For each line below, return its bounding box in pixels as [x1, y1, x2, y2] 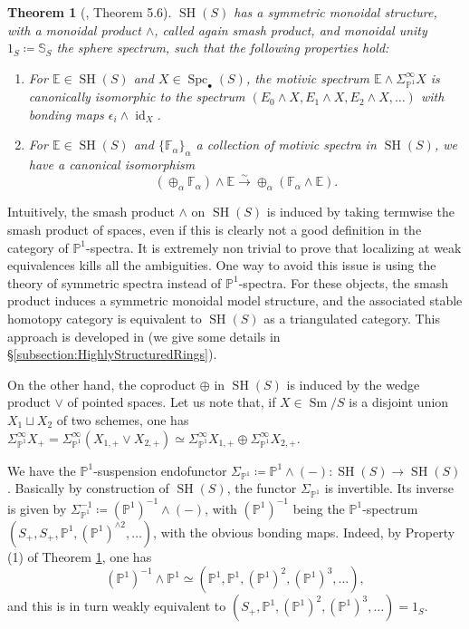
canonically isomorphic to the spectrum [28, 87, 245, 106]
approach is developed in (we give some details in [7, 326, 281, 345]
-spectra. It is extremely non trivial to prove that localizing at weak [86, 237, 462, 256]
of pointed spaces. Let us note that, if [67, 392, 276, 411]
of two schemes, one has [56, 410, 189, 429]
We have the [7, 460, 76, 479]
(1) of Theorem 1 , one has [7, 547, 152, 566]
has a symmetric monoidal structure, [234, 3, 437, 21]
